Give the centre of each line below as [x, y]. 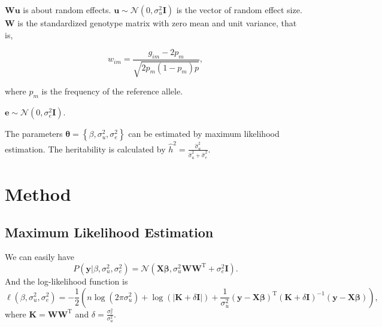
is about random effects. [67, 10]
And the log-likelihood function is [66, 281]
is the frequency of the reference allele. [112, 91]
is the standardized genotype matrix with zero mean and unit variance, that [157, 23]
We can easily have [40, 257]
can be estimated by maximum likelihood [204, 134]
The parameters [34, 134]
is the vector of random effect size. [239, 10]
